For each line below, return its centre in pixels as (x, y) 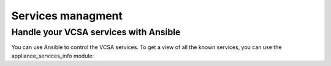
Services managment (67, 16)
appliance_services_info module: (53, 56)
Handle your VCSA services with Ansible (96, 32)
